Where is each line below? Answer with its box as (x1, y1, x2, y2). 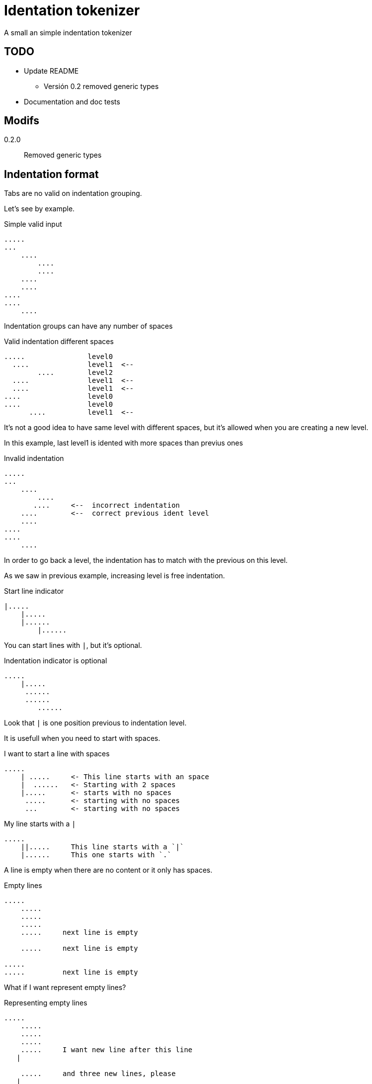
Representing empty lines (4, 998, 87, 1007)
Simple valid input (4, 220, 62, 229)
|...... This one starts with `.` (20, 851, 172, 859)
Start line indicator (4, 587, 64, 596)
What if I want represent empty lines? (4, 983, 126, 992)
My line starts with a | (4, 819, 76, 828)
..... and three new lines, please (20, 1070, 176, 1078)
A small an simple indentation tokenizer (4, 28, 132, 37)
